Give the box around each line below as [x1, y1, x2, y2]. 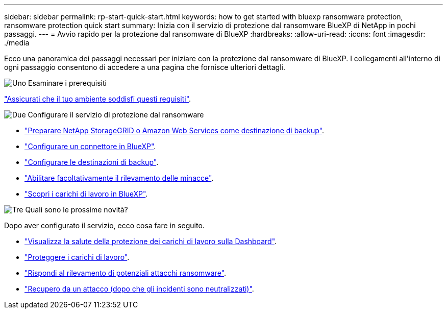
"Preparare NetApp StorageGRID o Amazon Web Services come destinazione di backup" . [24, 126, 324, 135]
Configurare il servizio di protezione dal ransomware [28, 110, 204, 119]
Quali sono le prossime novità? [25, 205, 128, 214]
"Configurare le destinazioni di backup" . [24, 158, 159, 166]
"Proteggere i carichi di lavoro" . [24, 253, 130, 261]
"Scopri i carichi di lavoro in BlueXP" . [24, 189, 148, 198]
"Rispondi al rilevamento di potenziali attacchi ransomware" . [24, 269, 227, 277]
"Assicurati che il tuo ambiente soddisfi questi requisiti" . [4, 94, 191, 103]
